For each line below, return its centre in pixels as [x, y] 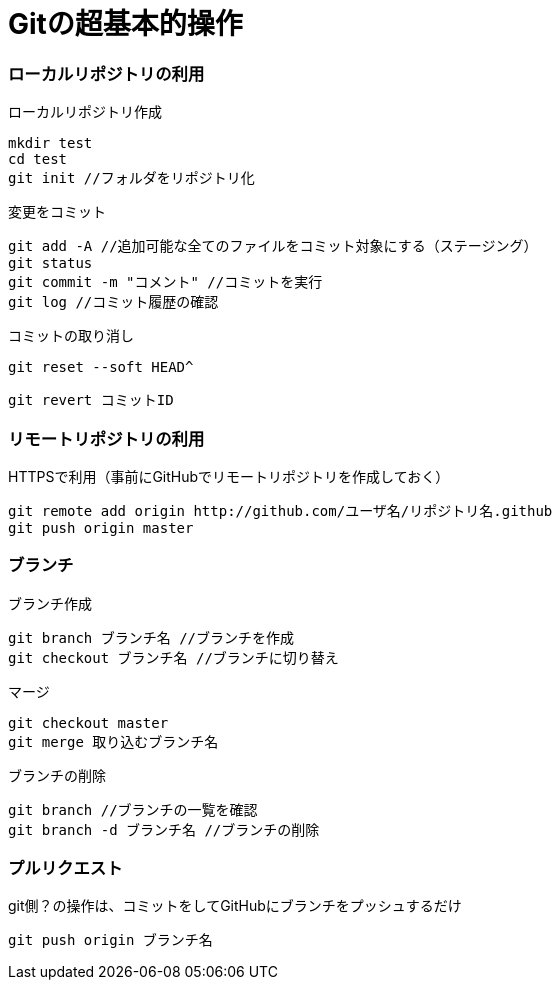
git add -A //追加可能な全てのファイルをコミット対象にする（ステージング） [273, 246]
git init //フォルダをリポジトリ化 [131, 178]
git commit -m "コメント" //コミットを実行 [165, 282]
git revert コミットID [91, 400]
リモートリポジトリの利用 [106, 438]
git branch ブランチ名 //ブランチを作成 [151, 637]
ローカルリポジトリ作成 [85, 112]
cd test [38, 159]
